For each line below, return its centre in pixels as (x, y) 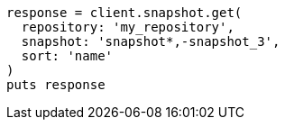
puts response (56, 85)
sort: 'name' (67, 56)
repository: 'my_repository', (128, 27)
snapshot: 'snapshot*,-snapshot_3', (151, 41)
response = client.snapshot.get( (124, 13)
